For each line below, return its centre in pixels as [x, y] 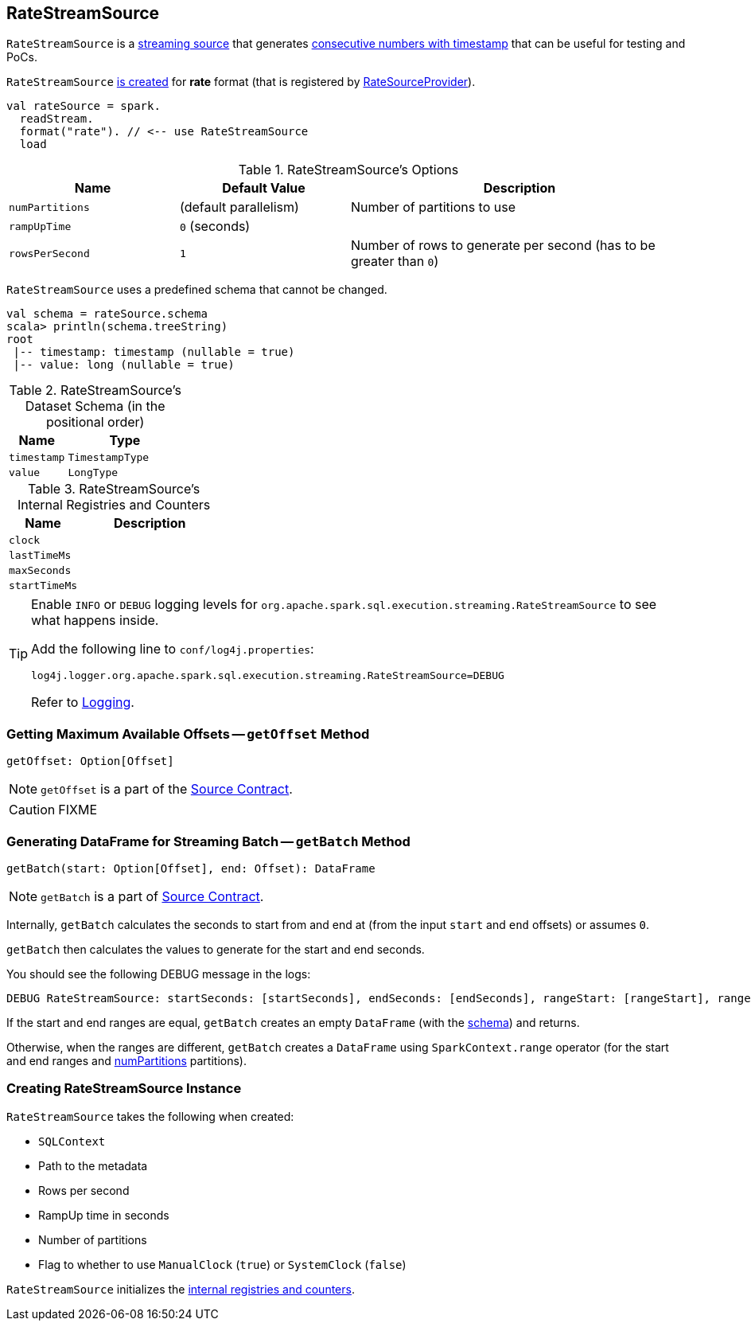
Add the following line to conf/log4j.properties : [173, 649]
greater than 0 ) [395, 261]
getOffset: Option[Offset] [90, 761]
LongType [93, 473]
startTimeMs [43, 586]
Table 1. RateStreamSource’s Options [348, 170]
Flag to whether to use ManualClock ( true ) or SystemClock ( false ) [222, 1264]
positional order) [95, 422]
